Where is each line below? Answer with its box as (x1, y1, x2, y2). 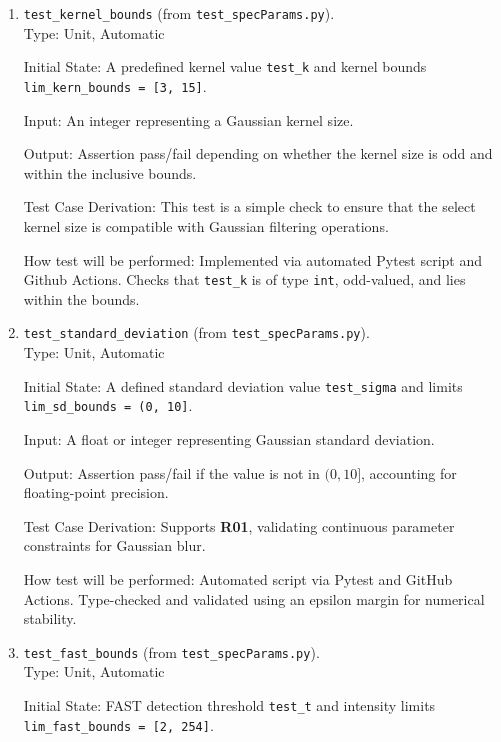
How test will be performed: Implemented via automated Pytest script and (23, 249, 483, 270)
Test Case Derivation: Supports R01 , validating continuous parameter (23, 515, 455, 536)
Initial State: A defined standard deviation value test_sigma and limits (23, 375, 463, 396)
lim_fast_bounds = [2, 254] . (23, 714, 214, 735)
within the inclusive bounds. (23, 162, 197, 183)
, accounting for (361, 462, 457, 483)
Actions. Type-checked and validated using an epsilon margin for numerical (23, 588, 485, 609)
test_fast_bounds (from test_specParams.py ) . (23, 641, 320, 662)
